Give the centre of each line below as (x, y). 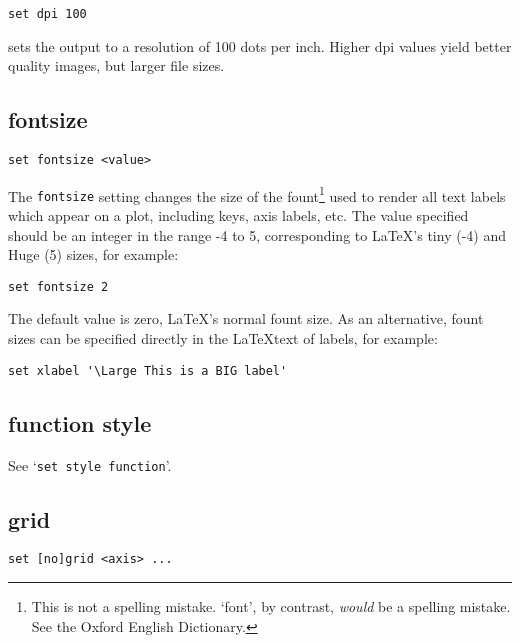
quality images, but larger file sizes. (116, 65)
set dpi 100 (47, 14)
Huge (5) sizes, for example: (93, 254)
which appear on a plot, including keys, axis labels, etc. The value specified (238, 215)
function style (80, 422)
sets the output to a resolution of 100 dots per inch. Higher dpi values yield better (260, 45)
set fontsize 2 (58, 286)
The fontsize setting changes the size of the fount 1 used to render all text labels (257, 194)
